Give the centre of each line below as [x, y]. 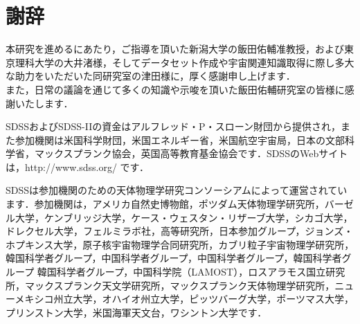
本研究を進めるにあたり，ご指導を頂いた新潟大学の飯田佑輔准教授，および [175, 49]
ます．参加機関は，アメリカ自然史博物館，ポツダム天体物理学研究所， [165, 204]
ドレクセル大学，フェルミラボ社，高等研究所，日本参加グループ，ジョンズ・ [180, 231]
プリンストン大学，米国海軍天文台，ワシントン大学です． [136, 312]
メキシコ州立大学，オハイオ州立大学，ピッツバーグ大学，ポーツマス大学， [184, 299]
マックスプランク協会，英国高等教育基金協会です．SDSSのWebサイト [191, 153]
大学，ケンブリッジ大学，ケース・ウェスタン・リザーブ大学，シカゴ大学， [184, 217]
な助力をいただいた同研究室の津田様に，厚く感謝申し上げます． [151, 76]
